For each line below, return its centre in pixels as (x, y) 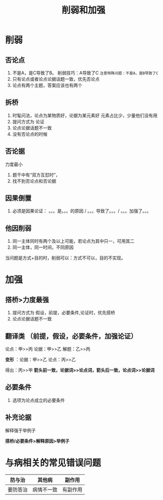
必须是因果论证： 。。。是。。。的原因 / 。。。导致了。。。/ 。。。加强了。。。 (82, 211)
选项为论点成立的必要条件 (39, 400)
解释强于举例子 (20, 430)
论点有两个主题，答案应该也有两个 (47, 85)
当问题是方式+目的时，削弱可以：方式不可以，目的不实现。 (65, 258)
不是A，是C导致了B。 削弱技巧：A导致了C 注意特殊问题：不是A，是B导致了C (85, 73)
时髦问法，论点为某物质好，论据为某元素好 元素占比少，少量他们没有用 (85, 115)
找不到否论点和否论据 (34, 181)
